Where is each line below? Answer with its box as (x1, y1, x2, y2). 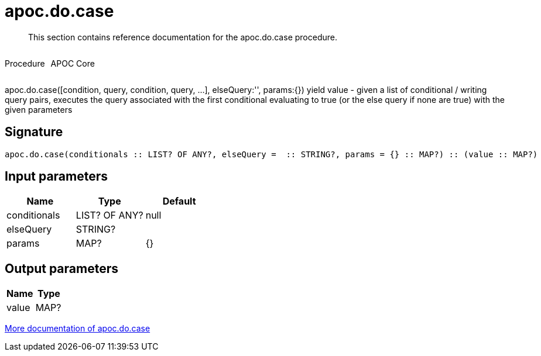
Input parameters (5, 169, 108, 184)
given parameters (5, 104, 73, 115)
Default (162, 195, 196, 208)
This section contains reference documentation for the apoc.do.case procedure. (28, 32, 337, 42)
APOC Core (50, 58, 95, 68)
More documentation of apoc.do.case (5, 323, 150, 334)
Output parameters (5, 261, 118, 276)
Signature (5, 125, 63, 140)
